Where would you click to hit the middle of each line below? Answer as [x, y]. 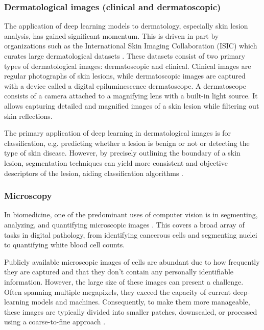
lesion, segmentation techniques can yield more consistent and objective [116, 162]
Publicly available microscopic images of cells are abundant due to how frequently [132, 261]
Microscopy [28, 196]
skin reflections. [28, 116]
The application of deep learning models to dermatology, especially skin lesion [126, 26]
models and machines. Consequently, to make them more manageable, [141, 302]
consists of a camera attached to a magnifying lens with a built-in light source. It [131, 96]
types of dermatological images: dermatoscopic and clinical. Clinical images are [128, 66]
